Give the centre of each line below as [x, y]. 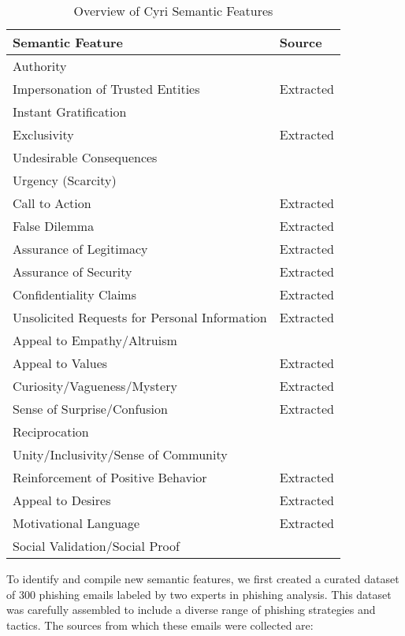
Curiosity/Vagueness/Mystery [95, 386]
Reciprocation [51, 431]
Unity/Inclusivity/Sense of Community [120, 454]
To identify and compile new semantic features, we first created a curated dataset [203, 578]
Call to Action [52, 203]
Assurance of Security [72, 272]
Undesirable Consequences [85, 157]
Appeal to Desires [62, 500]
